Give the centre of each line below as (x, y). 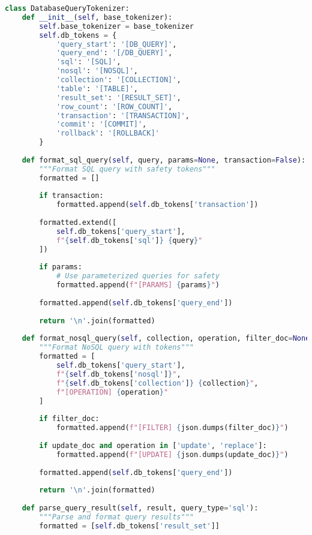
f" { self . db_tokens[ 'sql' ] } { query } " (129, 240)
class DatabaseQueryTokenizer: (67, 8)
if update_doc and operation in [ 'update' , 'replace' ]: (153, 445)
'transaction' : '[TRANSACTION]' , (123, 115)
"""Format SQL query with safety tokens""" (127, 169)
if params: (61, 267)
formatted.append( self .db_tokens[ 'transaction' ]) (157, 205)
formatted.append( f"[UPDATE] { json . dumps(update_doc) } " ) (172, 454)
